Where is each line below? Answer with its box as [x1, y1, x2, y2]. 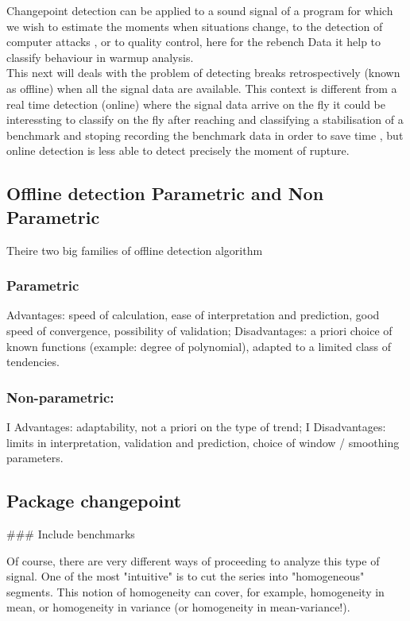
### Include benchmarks [6, 525, 135, 542]
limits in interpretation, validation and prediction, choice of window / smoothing [6, 434, 400, 450]
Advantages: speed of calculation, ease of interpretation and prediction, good [6, 307, 380, 323]
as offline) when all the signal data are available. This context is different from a [6, 79, 397, 96]
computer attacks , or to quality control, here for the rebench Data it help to [6, 33, 381, 50]
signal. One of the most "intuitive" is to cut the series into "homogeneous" [6, 568, 365, 584]
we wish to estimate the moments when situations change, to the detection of [6, 17, 383, 34]
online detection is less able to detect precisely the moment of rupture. [6, 142, 350, 159]
